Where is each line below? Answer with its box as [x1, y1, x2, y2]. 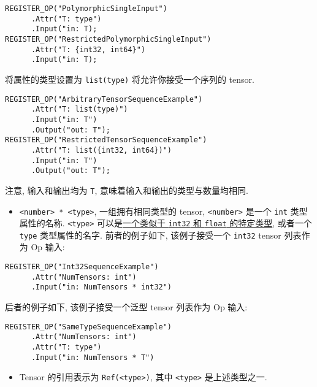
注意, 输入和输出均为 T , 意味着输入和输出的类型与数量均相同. [5, 183, 248, 196]
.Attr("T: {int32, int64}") [31, 45, 146, 54]
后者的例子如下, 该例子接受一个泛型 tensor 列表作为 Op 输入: [5, 301, 248, 313]
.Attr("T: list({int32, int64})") [31, 145, 172, 155]
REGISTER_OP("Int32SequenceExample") [5, 262, 159, 272]
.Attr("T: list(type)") [31, 105, 128, 114]
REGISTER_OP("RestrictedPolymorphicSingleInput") [5, 34, 212, 44]
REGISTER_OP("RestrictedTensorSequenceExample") [5, 136, 207, 145]
